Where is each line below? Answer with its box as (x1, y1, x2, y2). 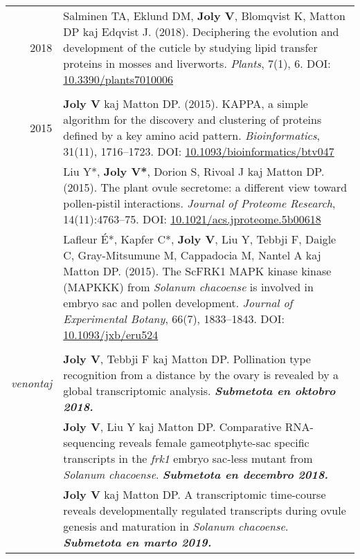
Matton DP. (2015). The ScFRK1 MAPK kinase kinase (63, 263, 332, 279)
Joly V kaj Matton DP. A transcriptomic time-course (63, 486, 326, 502)
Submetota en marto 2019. (63, 534, 212, 550)
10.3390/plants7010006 (63, 71, 174, 87)
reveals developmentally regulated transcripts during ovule (63, 502, 346, 518)
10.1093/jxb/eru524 (63, 327, 159, 342)
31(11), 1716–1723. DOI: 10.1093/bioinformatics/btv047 (63, 143, 334, 159)
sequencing (63, 434, 116, 450)
